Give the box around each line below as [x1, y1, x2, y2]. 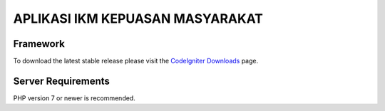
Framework [13, 38, 66, 50]
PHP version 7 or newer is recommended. [13, 93, 135, 102]
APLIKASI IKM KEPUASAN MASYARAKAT [13, 11, 264, 26]
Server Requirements [13, 75, 111, 87]
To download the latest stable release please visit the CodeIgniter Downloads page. [13, 57, 259, 65]
